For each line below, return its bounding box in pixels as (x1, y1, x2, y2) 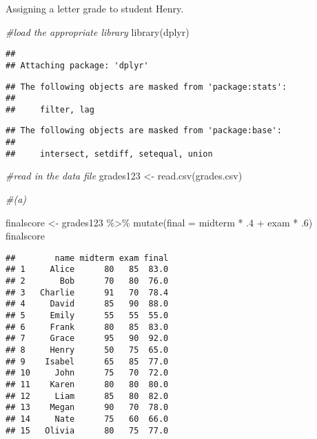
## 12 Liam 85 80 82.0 (6, 391, 169, 401)
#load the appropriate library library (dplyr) (6, 24, 190, 39)
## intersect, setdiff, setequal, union (6, 148, 213, 159)
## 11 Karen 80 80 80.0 (6, 380, 169, 390)
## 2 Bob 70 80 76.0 (6, 276, 169, 286)
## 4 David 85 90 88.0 (6, 299, 169, 309)
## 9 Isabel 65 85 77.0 (6, 356, 169, 367)
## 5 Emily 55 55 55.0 (6, 311, 169, 321)
